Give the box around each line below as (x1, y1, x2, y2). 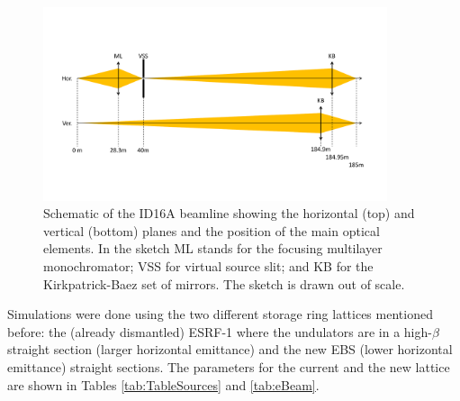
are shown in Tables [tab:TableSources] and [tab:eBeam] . (7, 375, 320, 394)
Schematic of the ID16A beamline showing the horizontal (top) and (43, 204, 415, 223)
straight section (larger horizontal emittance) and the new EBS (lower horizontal (7, 340, 453, 359)
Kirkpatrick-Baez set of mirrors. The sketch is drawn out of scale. (43, 274, 405, 293)
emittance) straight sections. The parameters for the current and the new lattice (7, 357, 450, 376)
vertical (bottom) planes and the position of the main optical (43, 221, 380, 240)
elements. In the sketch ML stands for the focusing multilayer (43, 239, 383, 258)
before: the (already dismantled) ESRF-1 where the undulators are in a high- (7, 322, 432, 341)
